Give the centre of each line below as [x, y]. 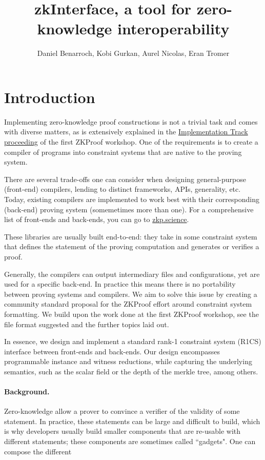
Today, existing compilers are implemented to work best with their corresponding [132, 199]
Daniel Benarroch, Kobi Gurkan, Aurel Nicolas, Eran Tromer [133, 53]
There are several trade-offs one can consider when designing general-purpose [125, 179]
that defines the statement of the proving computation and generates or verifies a [132, 246]
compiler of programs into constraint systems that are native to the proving [123, 152]
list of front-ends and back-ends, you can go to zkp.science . [97, 219]
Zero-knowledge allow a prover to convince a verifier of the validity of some [122, 411]
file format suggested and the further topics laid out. [87, 324]
